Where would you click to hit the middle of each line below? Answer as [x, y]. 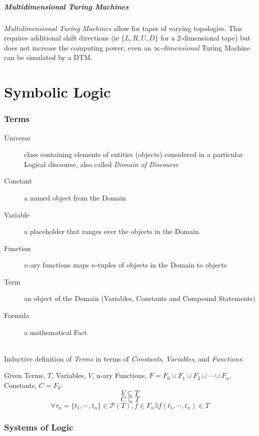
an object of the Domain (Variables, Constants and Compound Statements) [140, 298]
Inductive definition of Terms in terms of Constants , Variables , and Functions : [124, 358]
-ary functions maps [58, 265]
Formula [17, 315]
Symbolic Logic [57, 92]
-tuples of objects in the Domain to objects [161, 265]
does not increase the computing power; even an [78, 47]
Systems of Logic [39, 427]
